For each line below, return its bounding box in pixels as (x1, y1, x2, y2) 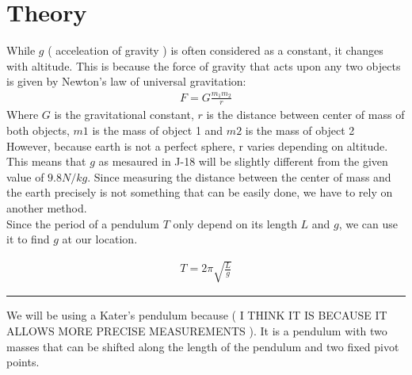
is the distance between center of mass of (206, 106, 405, 123)
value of (6, 168, 44, 185)
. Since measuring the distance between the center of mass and (87, 168, 391, 185)
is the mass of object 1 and (92, 122, 223, 139)
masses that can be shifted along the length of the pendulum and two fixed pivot (6, 338, 399, 354)
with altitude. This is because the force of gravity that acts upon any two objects (6, 57, 401, 74)
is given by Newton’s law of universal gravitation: (6, 73, 246, 90)
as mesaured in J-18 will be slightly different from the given (98, 153, 388, 170)
